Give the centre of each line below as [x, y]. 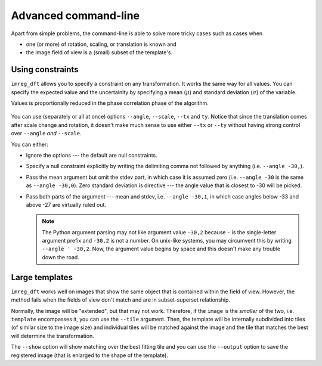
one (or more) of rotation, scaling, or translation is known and [101, 44]
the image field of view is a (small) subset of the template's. [99, 52]
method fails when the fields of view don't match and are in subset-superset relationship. [121, 300]
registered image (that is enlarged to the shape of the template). [89, 355]
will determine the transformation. [53, 336]
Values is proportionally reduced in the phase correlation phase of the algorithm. [110, 103]
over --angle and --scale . [46, 134]
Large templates [42, 277]
